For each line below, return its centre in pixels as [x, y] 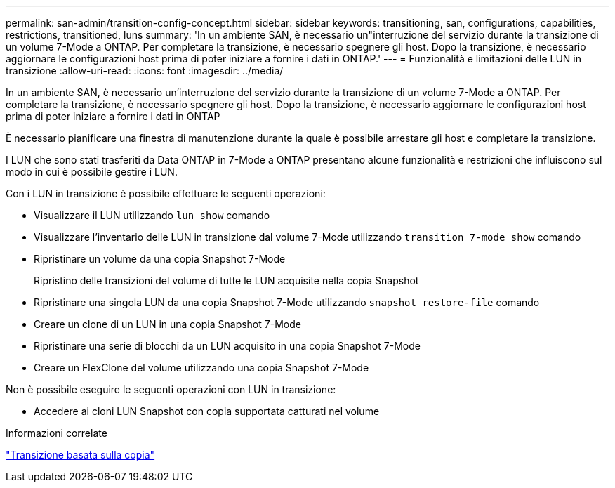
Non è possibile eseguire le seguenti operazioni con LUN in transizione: [171, 389]
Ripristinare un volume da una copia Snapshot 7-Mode [160, 259]
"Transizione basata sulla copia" [80, 455]
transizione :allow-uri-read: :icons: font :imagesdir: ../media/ [145, 71]
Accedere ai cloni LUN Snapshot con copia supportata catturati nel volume [207, 411]
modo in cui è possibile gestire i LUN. [92, 172]
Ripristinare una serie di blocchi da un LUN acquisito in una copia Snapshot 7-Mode [227, 346]
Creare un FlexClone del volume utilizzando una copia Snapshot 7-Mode [201, 368]
